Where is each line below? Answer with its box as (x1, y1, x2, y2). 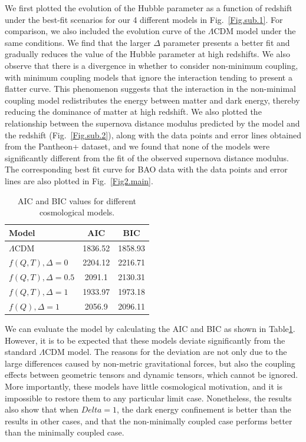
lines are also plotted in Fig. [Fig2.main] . (5, 174, 153, 187)
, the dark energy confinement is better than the (117, 403, 291, 416)
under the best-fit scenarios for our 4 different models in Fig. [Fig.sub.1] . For (5, 13, 283, 25)
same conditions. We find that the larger (5, 36, 151, 48)
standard (5, 345, 37, 358)
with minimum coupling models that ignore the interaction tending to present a (5, 71, 292, 83)
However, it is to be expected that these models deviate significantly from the (5, 334, 285, 346)
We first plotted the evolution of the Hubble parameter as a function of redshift (5, 2, 292, 14)
